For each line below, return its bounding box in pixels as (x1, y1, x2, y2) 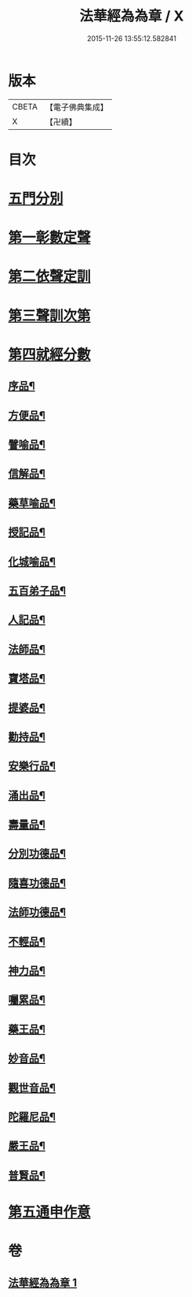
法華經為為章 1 (8, 1276, 78, 1289)
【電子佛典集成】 (45, 102, 108, 113)
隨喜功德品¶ (8, 876, 67, 890)
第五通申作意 (8, 1203, 92, 1221)
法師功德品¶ (8, 906, 67, 919)
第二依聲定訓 (8, 268, 92, 286)
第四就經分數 (8, 346, 92, 363)
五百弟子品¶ (8, 584, 67, 597)
